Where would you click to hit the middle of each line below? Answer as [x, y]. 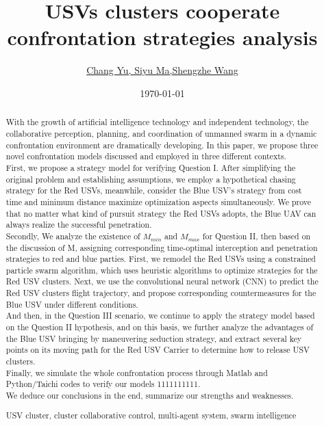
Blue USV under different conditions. [72, 304]
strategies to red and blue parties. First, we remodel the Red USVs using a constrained [161, 259]
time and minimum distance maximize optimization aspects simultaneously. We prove [159, 201]
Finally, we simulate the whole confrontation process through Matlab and [137, 372]
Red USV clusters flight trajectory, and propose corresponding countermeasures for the [161, 293]
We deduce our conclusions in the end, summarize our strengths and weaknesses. [150, 396]
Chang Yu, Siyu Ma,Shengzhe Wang [162, 70]
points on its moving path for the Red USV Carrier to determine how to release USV [158, 350]
